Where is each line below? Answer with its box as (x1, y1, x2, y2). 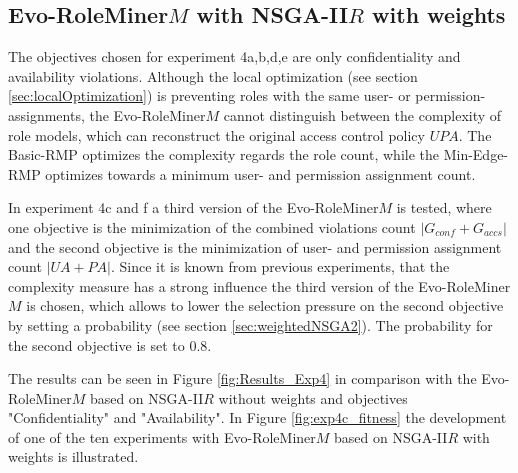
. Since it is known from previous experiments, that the (110, 256, 450, 277)
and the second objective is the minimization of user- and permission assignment (8, 236, 502, 257)
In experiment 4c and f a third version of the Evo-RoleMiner (8, 197, 379, 218)
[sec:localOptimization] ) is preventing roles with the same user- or (8, 85, 411, 106)
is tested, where (396, 197, 492, 218)
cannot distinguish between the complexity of (223, 104, 502, 125)
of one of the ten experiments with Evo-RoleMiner (8, 426, 316, 447)
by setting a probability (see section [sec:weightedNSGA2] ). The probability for (8, 314, 493, 335)
